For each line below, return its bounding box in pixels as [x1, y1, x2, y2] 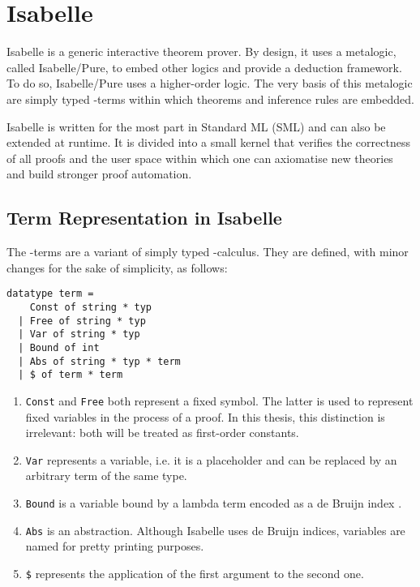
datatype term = [6, 288, 94, 300]
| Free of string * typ [18, 315, 146, 327]
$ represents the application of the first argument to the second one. [25, 564, 364, 581]
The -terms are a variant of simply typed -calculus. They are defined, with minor [6, 243, 409, 260]
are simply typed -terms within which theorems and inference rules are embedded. [6, 90, 414, 107]
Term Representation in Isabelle [6, 205, 282, 230]
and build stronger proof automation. [6, 165, 192, 182]
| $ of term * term [18, 369, 123, 381]
